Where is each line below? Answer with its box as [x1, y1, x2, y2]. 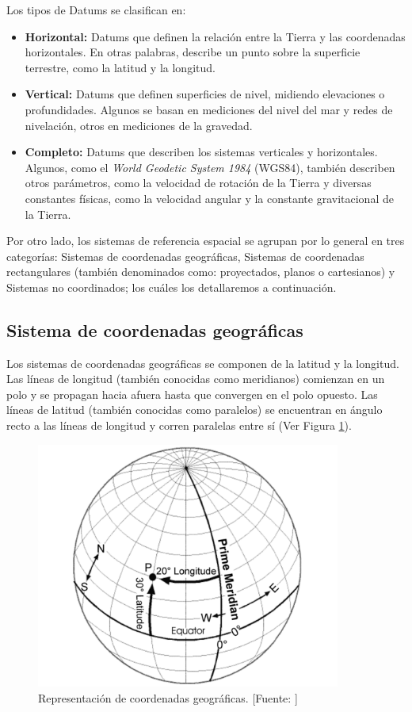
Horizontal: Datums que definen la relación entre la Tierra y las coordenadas [25, 28, 406, 44]
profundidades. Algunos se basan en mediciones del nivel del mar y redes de [25, 101, 393, 117]
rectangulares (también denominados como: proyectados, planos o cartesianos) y [6, 263, 395, 280]
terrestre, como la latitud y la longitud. [25, 59, 216, 75]
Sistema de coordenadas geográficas [6, 317, 303, 342]
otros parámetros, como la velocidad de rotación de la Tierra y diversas [25, 174, 372, 191]
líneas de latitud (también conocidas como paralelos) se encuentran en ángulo [6, 401, 383, 418]
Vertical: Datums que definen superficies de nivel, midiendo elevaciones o [25, 86, 385, 102]
